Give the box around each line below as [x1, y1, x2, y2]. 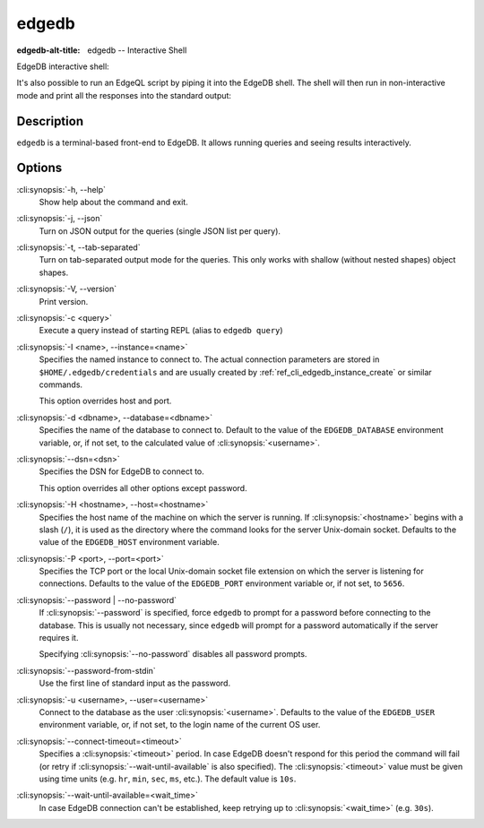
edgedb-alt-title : [16, 45, 81, 56]
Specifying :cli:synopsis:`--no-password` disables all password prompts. [39, 649, 307, 660]
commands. [39, 379, 83, 390]
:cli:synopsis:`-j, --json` [16, 213, 103, 224]
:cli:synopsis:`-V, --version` [16, 283, 117, 295]
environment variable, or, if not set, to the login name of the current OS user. [39, 720, 321, 730]
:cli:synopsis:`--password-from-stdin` [16, 665, 156, 676]
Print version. [39, 296, 89, 306]
